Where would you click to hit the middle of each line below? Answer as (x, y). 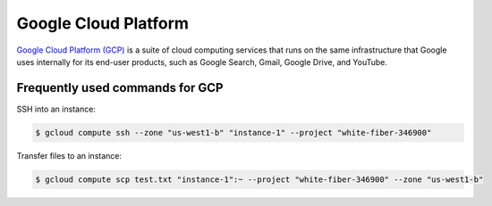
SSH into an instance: (56, 109)
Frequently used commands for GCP (120, 88)
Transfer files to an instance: (69, 155)
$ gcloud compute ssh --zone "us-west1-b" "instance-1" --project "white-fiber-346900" (233, 132)
